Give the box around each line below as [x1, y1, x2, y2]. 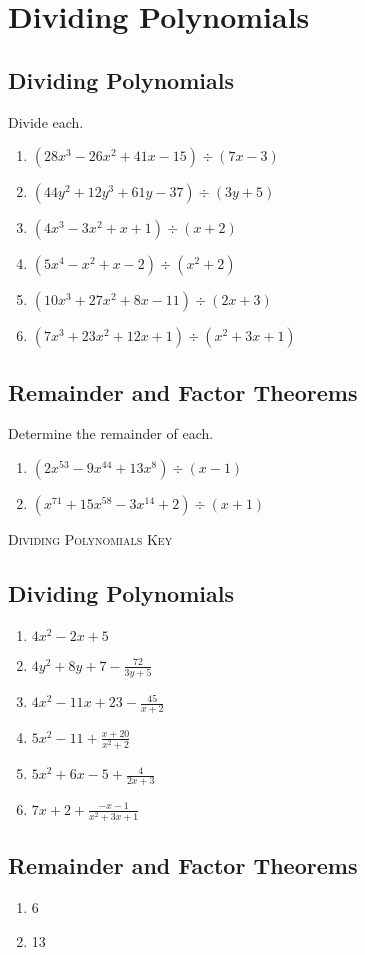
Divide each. [8, 111, 84, 132]
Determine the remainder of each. [8, 423, 214, 444]
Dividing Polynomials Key [8, 528, 173, 549]
